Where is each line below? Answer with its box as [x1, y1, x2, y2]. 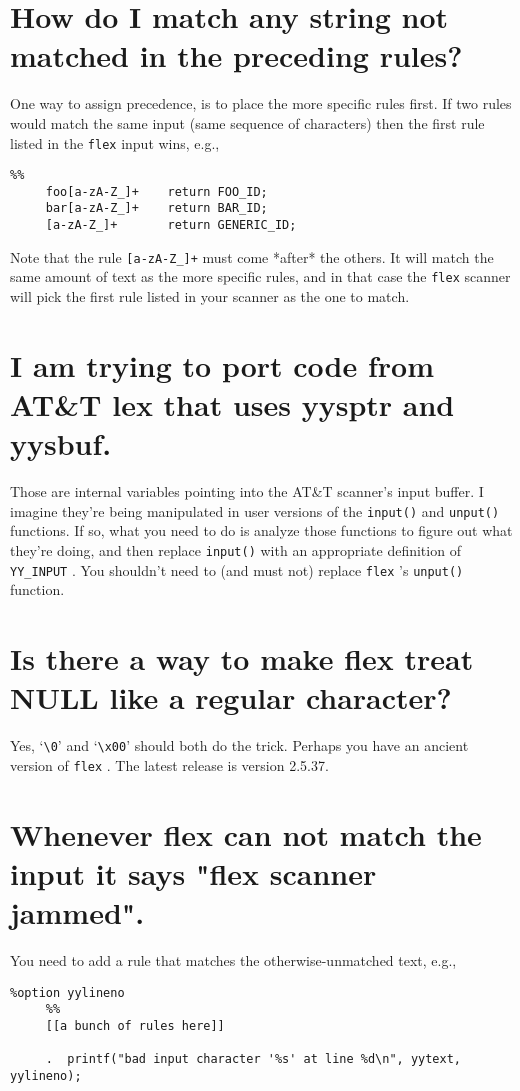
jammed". [10, 892, 145, 933]
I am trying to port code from [10, 344, 435, 385]
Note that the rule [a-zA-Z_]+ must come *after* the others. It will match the [10, 246, 494, 267]
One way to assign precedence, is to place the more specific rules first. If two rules [10, 93, 512, 114]
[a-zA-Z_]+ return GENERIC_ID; [45, 218, 297, 233]
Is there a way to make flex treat [10, 638, 474, 679]
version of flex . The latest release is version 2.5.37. [10, 754, 329, 775]
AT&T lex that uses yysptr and [10, 384, 455, 425]
